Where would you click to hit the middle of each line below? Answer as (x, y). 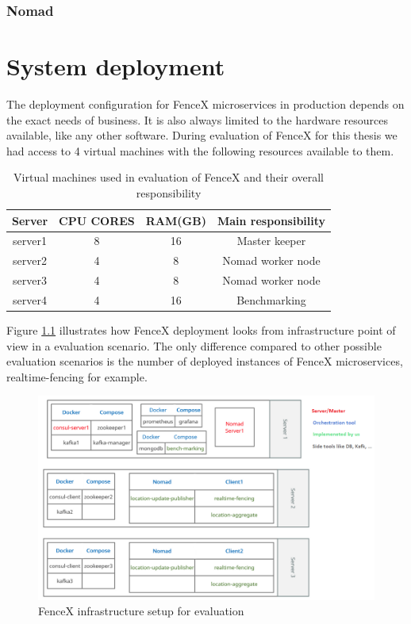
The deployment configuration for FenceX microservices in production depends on (205, 103)
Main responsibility (271, 220)
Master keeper (271, 241)
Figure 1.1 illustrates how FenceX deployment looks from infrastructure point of (201, 330)
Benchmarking (271, 299)
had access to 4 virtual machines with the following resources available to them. (200, 150)
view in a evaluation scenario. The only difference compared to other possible (194, 345)
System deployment (116, 66)
